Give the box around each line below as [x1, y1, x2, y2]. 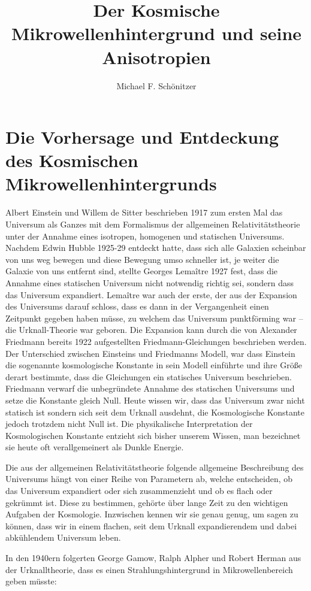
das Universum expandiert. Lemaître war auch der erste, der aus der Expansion [5, 288, 297, 301]
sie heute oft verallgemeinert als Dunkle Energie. [5, 441, 184, 453]
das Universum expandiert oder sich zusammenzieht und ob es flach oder [5, 484, 273, 497]
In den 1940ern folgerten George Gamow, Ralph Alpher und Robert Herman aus [5, 551, 301, 564]
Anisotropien [102, 44, 211, 69]
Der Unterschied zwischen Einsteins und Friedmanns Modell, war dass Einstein [5, 347, 295, 359]
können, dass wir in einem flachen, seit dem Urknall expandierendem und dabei [5, 519, 297, 532]
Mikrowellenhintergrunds [5, 171, 217, 196]
